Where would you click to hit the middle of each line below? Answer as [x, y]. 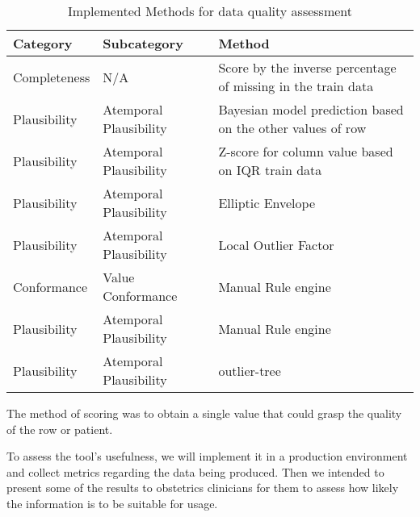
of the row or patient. [60, 429]
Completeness [52, 77]
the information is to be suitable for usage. [112, 503]
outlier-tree [250, 370]
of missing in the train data [296, 86]
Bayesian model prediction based [311, 109]
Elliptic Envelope [267, 202]
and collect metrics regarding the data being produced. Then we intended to [195, 471]
